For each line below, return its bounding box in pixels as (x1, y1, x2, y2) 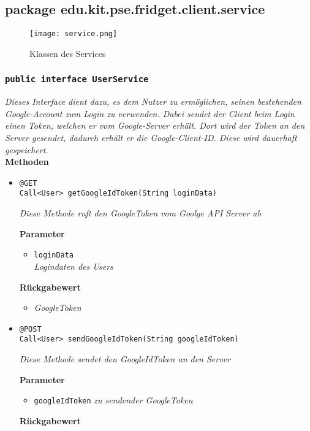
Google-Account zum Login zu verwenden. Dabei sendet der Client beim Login (5, 107, 295, 120)
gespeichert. (5, 143, 48, 156)
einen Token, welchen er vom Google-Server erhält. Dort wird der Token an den (5, 119, 305, 132)
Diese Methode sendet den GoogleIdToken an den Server (19, 353, 230, 365)
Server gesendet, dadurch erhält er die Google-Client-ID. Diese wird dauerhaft (5, 131, 297, 144)
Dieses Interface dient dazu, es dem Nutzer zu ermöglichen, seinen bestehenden (5, 95, 301, 108)
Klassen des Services (29, 47, 106, 59)
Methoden (5, 155, 49, 168)
